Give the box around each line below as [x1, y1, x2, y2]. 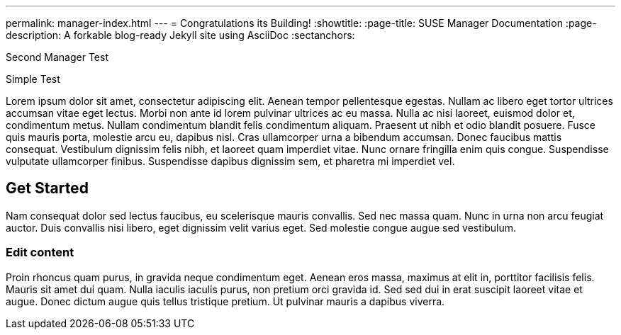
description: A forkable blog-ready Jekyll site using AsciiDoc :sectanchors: [6, 29, 355, 41]
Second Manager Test [6, 51, 108, 63]
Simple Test [6, 73, 60, 85]
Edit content [6, 245, 74, 260]
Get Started [6, 179, 89, 198]
